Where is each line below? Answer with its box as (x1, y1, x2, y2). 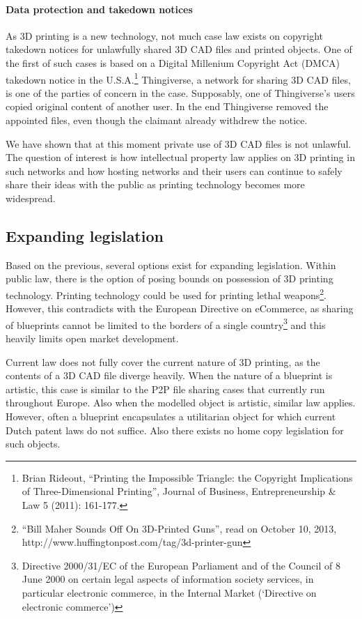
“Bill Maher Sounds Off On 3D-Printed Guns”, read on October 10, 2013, (22, 521, 337, 535)
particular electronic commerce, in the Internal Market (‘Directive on (22, 585, 317, 599)
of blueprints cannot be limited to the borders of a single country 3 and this (6, 315, 326, 332)
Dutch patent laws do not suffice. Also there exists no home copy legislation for (6, 422, 344, 437)
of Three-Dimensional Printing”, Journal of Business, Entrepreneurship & (22, 484, 336, 498)
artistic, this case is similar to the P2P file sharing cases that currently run (6, 381, 325, 396)
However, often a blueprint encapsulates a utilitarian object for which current (6, 409, 336, 424)
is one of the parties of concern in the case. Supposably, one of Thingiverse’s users (6, 85, 355, 100)
